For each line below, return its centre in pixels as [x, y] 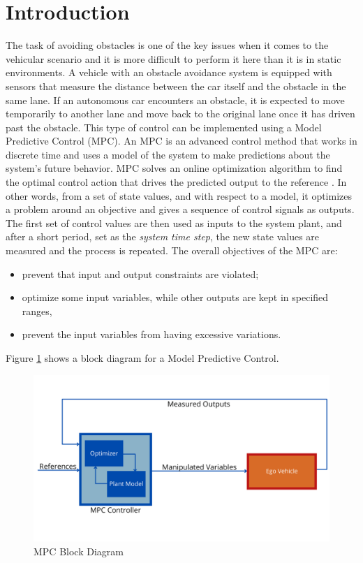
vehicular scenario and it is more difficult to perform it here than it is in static [173, 58]
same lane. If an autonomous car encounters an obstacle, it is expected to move [175, 100]
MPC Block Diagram [79, 551]
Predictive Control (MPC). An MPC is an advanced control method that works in [181, 141]
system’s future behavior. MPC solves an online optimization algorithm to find [174, 168]
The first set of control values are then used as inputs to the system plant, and [174, 222]
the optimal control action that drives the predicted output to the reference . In [176, 182]
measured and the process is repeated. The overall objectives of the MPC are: [172, 250]
